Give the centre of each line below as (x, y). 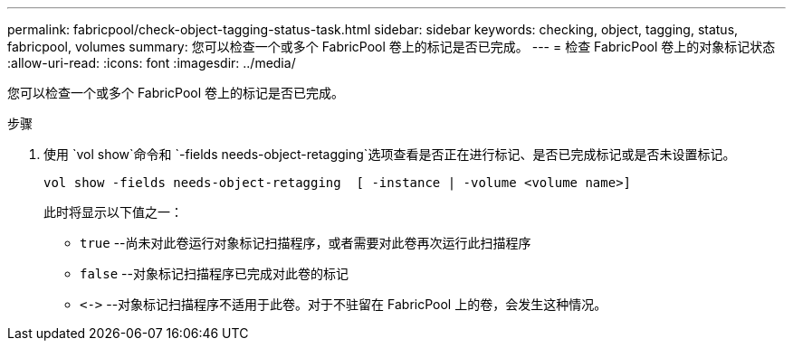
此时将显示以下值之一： (113, 212)
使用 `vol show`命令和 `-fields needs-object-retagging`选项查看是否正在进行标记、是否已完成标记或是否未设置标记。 (390, 154)
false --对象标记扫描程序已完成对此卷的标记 (214, 273)
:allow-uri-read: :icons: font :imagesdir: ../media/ (152, 63)
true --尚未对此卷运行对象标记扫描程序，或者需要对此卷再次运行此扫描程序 (306, 243)
